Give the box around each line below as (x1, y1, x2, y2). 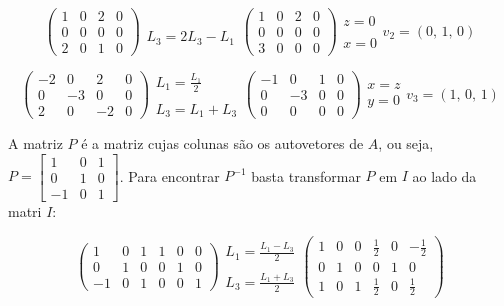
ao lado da (412, 165, 477, 186)
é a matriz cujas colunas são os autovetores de (81, 133, 364, 154)
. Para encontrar (119, 165, 220, 186)
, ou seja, (378, 133, 434, 154)
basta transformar (251, 165, 361, 186)
